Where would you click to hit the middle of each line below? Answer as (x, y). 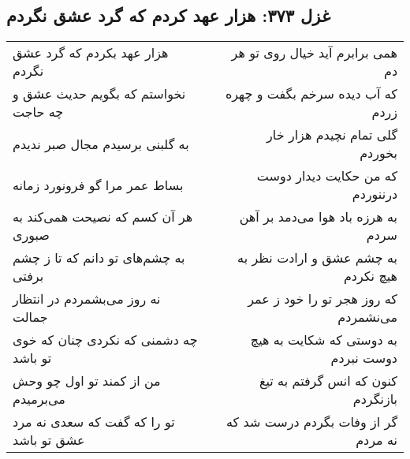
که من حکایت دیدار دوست (327, 176)
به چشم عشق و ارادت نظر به (317, 258)
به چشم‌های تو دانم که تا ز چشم (99, 258)
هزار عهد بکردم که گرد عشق (91, 53)
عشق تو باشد (49, 440)
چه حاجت (38, 112)
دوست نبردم (364, 358)
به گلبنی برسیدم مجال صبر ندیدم (101, 144)
